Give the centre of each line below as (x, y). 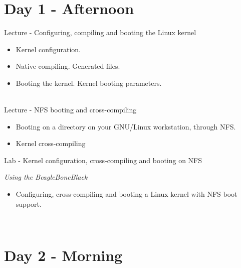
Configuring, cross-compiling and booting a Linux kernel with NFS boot (127, 194)
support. (29, 204)
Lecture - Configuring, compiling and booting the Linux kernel (100, 32)
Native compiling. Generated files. (68, 66)
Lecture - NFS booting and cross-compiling (70, 110)
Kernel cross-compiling (51, 143)
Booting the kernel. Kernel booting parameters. (89, 83)
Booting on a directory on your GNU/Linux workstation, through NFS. (126, 126)
